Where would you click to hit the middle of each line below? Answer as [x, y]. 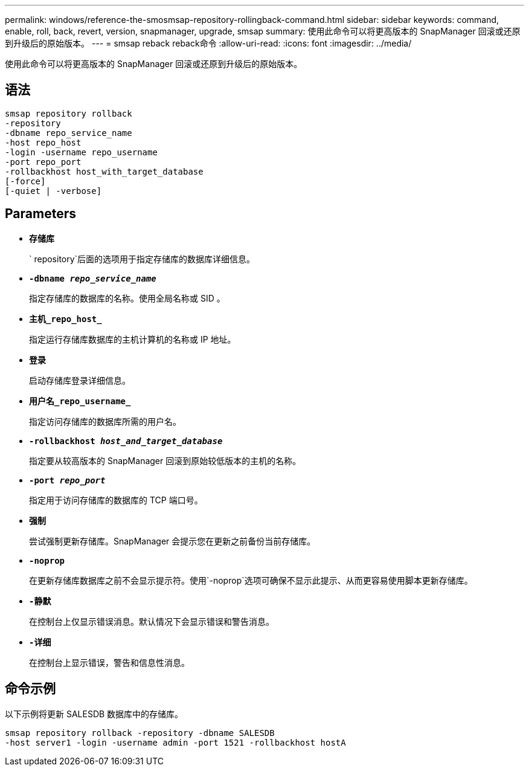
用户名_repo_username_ [80, 401]
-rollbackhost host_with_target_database [104, 171]
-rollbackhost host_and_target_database [126, 441]
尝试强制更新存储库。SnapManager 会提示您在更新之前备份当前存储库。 [172, 541]
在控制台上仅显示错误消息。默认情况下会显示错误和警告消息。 [152, 621]
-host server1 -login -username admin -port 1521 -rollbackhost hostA [175, 742]
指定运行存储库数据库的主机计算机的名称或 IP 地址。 [133, 339]
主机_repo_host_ [66, 319]
